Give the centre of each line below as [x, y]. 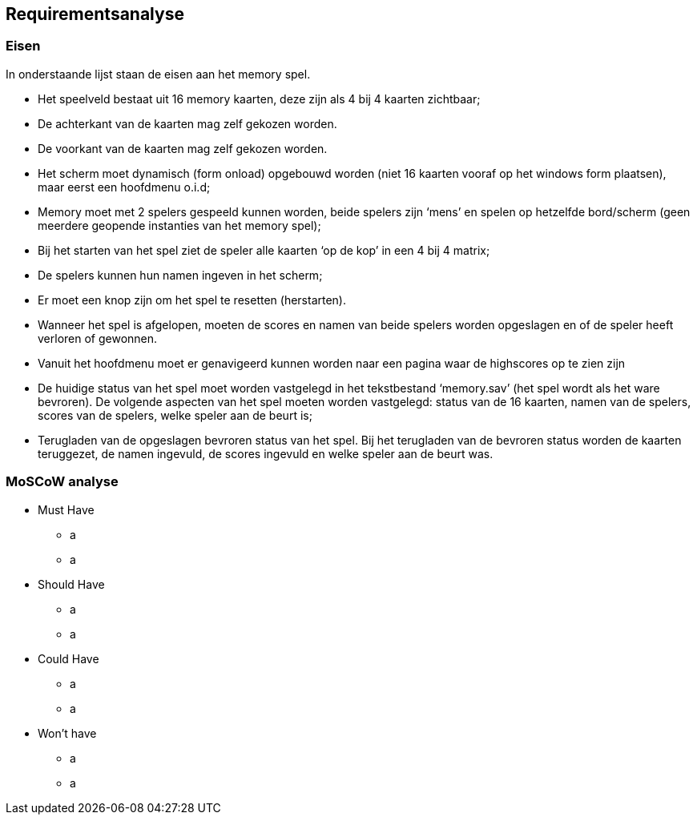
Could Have [68, 658]
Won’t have [67, 733]
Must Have [66, 509]
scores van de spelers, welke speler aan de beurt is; [175, 415]
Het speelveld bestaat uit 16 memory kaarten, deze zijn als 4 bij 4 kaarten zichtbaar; [259, 99]
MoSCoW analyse [62, 482]
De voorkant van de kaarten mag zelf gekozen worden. [183, 148]
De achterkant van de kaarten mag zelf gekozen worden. [187, 123]
